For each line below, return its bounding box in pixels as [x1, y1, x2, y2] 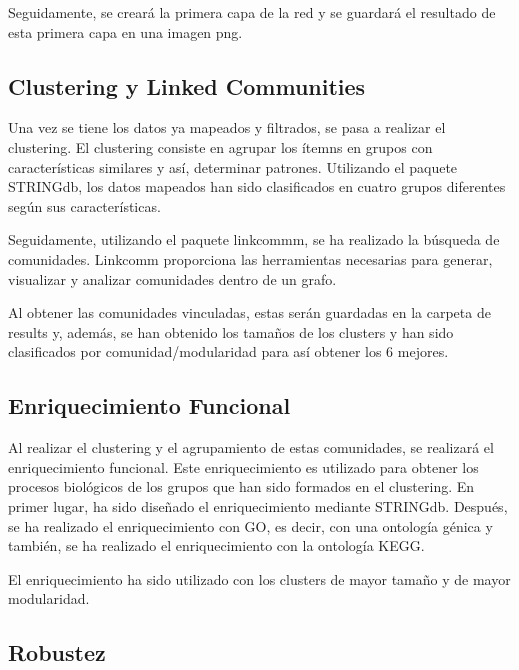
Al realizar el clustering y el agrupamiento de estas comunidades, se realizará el [8, 437, 494, 458]
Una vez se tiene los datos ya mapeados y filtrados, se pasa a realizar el [8, 117, 446, 138]
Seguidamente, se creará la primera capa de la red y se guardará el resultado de [8, 2, 496, 22]
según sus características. [8, 195, 161, 216]
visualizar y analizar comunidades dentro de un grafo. [8, 268, 337, 289]
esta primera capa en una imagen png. [8, 21, 243, 42]
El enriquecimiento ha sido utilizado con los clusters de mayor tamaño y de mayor [8, 568, 511, 589]
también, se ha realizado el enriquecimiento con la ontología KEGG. [8, 535, 425, 556]
